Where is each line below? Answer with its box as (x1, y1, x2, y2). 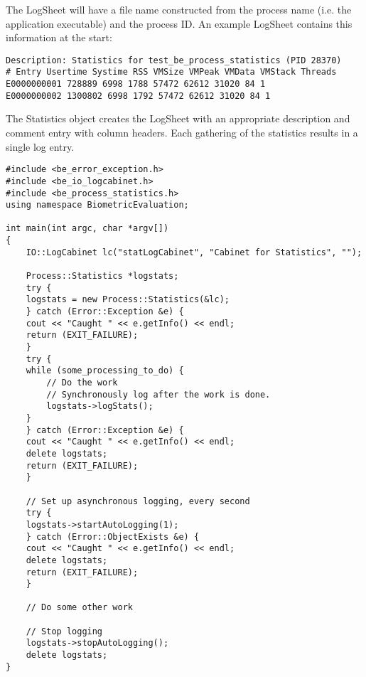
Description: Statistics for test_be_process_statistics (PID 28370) (6, 55, 342, 65)
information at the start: (6, 30, 112, 45)
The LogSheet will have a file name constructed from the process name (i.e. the (6, 2, 352, 16)
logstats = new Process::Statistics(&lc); (26, 294, 230, 305)
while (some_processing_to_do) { (26, 366, 184, 376)
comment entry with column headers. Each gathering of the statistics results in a (6, 125, 358, 139)
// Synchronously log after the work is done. (46, 389, 271, 400)
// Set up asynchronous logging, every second (26, 496, 250, 506)
